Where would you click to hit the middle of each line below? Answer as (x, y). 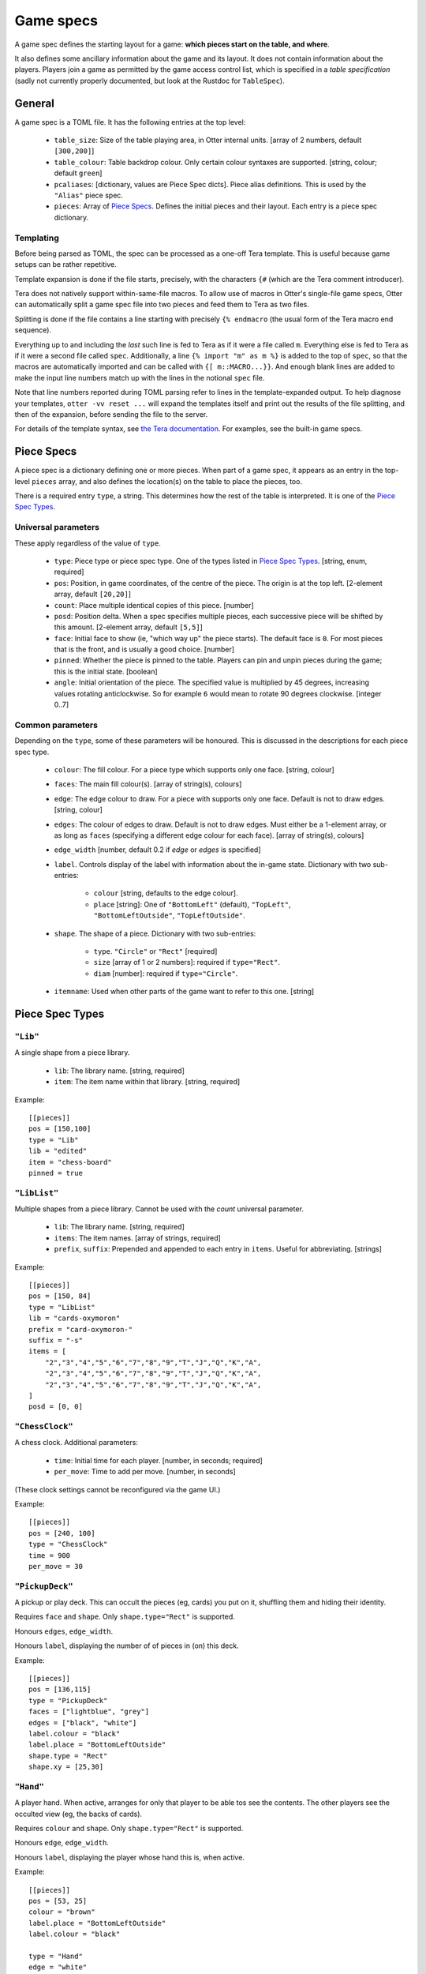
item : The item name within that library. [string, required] (147, 1082)
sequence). (33, 330)
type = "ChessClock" (68, 1544)
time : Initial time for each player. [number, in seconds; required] (159, 1460)
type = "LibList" (62, 1307)
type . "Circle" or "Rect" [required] (155, 951)
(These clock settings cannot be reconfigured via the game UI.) (118, 1489)
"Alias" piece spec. (89, 195)
